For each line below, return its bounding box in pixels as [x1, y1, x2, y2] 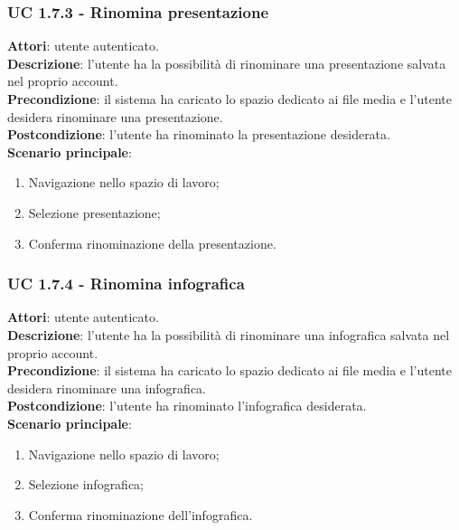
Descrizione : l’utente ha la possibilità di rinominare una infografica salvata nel [7, 325, 450, 344]
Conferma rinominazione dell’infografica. [28, 505, 253, 524]
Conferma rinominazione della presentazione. [28, 233, 276, 252]
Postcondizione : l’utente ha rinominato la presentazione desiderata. [7, 125, 390, 144]
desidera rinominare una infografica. [7, 378, 206, 397]
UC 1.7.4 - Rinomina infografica [7, 272, 245, 295]
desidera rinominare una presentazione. [7, 107, 223, 126]
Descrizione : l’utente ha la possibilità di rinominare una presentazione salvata [7, 53, 446, 72]
